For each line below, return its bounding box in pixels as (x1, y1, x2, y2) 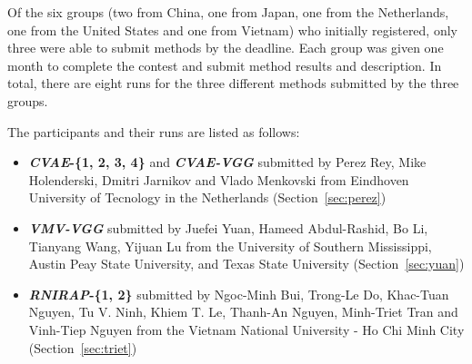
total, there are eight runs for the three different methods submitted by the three (7, 74, 459, 93)
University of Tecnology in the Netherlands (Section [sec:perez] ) (28, 188, 387, 207)
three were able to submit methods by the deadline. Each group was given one (7, 38, 444, 57)
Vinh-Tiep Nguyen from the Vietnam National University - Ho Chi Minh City (28, 320, 465, 339)
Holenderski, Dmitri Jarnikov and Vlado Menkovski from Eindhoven (28, 170, 409, 189)
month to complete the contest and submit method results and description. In (7, 55, 442, 74)
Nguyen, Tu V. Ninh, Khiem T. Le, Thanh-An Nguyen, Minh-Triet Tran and (28, 302, 458, 321)
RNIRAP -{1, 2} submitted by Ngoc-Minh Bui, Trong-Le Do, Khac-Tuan (28, 284, 449, 303)
